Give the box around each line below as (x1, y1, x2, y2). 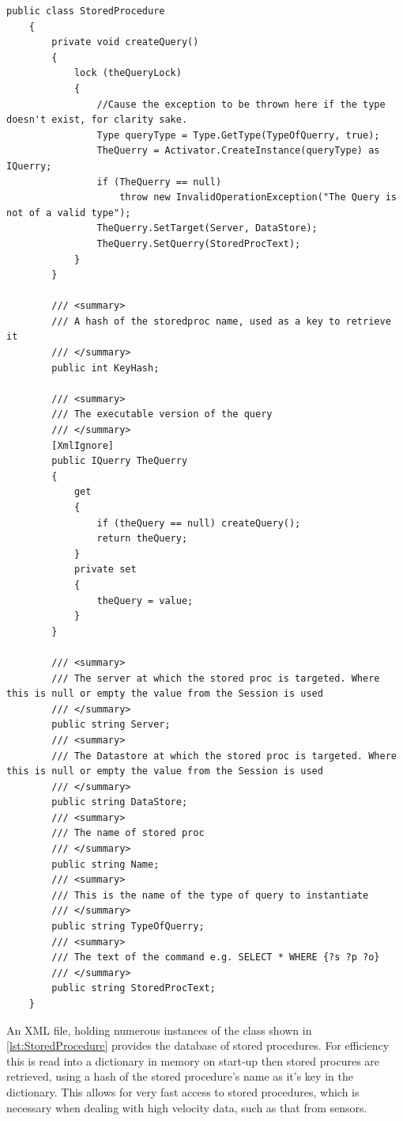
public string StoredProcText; (51, 982, 216, 994)
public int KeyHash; (51, 362, 160, 374)
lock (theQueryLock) (73, 67, 182, 79)
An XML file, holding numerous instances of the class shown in (6, 1021, 312, 1038)
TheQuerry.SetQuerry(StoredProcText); (96, 237, 301, 249)
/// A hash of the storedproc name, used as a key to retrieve (51, 315, 391, 327)
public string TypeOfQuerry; (51, 921, 205, 933)
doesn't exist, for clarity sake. (6, 114, 188, 126)
